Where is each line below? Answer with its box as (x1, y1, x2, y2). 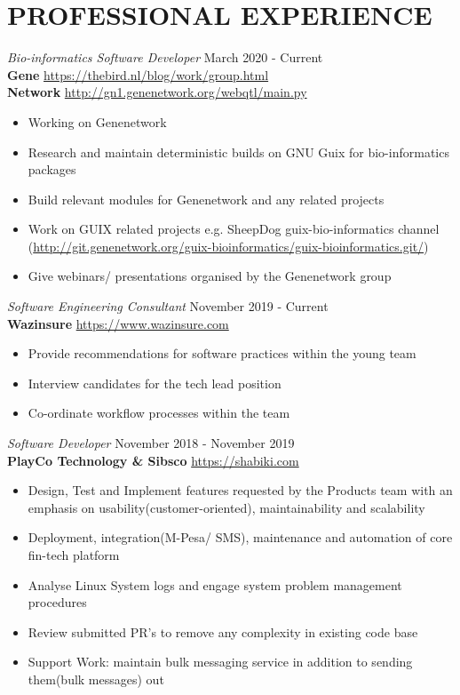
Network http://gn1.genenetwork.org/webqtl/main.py (7, 83, 307, 101)
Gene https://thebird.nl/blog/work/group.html (7, 65, 269, 84)
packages (28, 160, 76, 179)
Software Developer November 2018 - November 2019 (7, 434, 295, 452)
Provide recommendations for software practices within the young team (28, 344, 416, 363)
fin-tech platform (28, 546, 120, 563)
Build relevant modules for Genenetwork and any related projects (28, 189, 385, 208)
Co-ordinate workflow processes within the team (28, 403, 290, 422)
